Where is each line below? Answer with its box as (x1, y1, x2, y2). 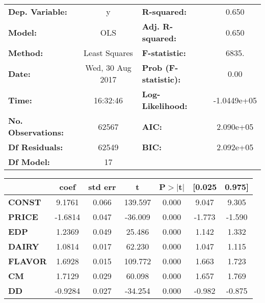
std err (88, 181, 116, 192)
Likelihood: (142, 100, 188, 112)
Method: (8, 47, 43, 59)
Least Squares (84, 47, 133, 59)
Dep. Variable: (8, 6, 67, 17)
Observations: (8, 126, 64, 138)
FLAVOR (8, 255, 47, 267)
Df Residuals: (8, 141, 63, 153)
